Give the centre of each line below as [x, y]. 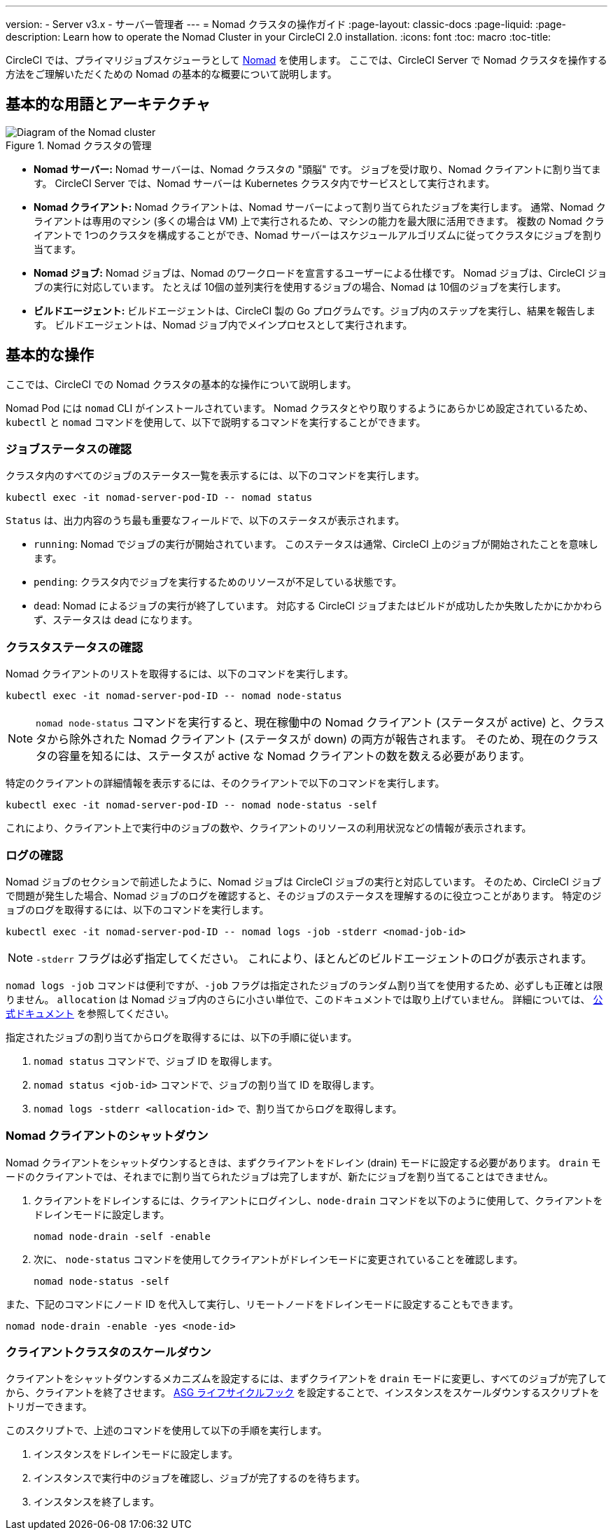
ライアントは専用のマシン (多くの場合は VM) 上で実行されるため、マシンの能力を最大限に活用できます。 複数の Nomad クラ [319, 221]
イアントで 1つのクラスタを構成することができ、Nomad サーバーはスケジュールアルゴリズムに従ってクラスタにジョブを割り [318, 235]
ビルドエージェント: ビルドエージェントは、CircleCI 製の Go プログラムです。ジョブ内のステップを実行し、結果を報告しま [315, 310]
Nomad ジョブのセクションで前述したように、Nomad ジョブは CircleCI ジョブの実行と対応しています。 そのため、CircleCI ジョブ [304, 881]
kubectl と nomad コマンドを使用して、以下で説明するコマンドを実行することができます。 [216, 422]
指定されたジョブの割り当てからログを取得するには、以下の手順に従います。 [182, 1037]
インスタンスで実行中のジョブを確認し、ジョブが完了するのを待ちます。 [200, 1478]
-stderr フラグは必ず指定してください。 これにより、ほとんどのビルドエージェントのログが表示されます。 [314, 958]
